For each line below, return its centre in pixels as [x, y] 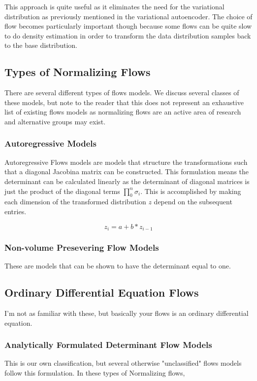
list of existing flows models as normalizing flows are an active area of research [123, 112]
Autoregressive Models [50, 143]
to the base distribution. [41, 45]
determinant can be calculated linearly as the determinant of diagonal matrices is [127, 181]
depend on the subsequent [193, 202]
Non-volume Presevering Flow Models [82, 247]
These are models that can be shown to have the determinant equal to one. [118, 266]
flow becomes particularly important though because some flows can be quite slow [128, 26]
